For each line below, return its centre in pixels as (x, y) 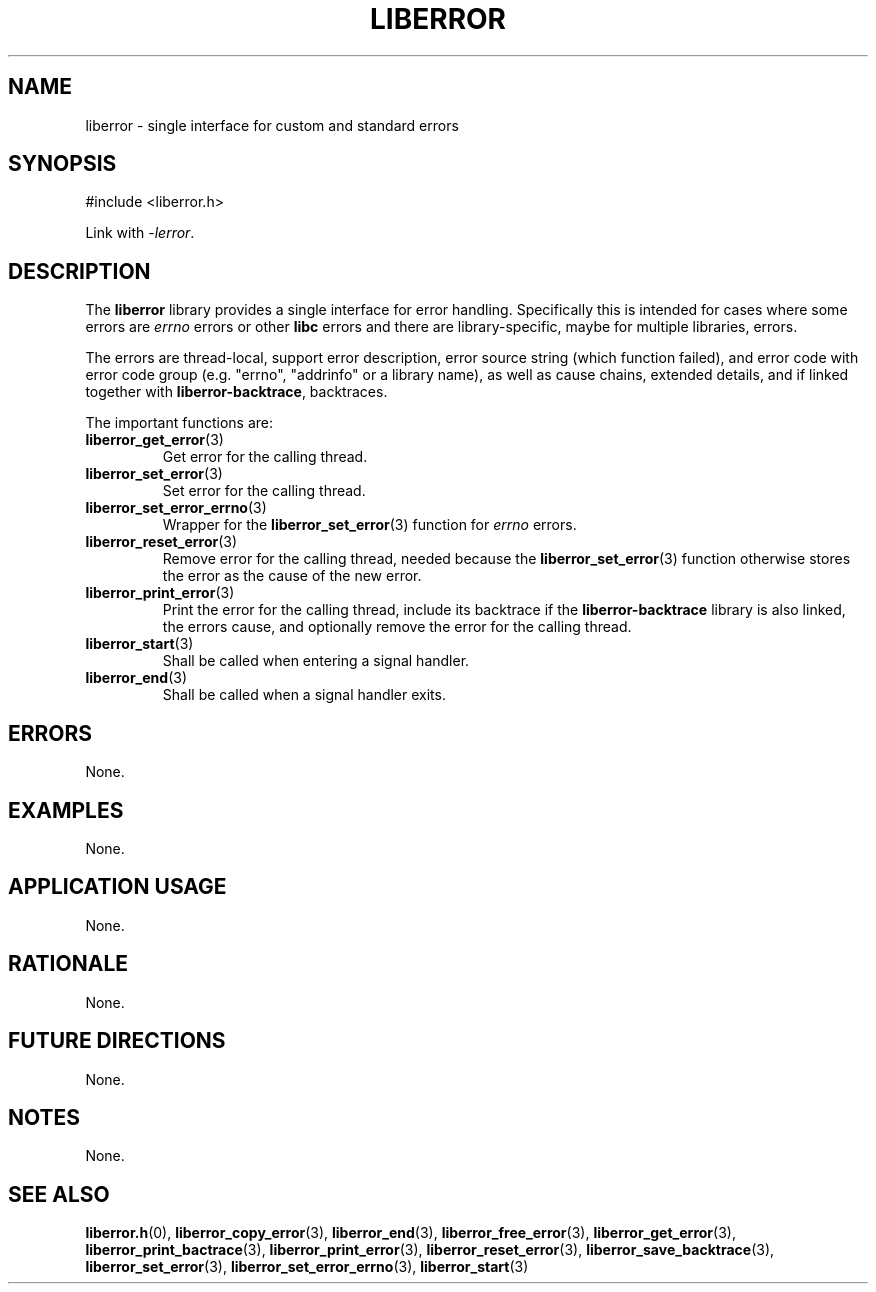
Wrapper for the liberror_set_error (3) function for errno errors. (369, 525)
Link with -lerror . (140, 233)
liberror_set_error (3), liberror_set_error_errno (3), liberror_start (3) (307, 1267)
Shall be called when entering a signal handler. (316, 661)
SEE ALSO (59, 1194)
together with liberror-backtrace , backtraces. (236, 392)
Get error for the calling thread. (265, 457)
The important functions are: (179, 423)
